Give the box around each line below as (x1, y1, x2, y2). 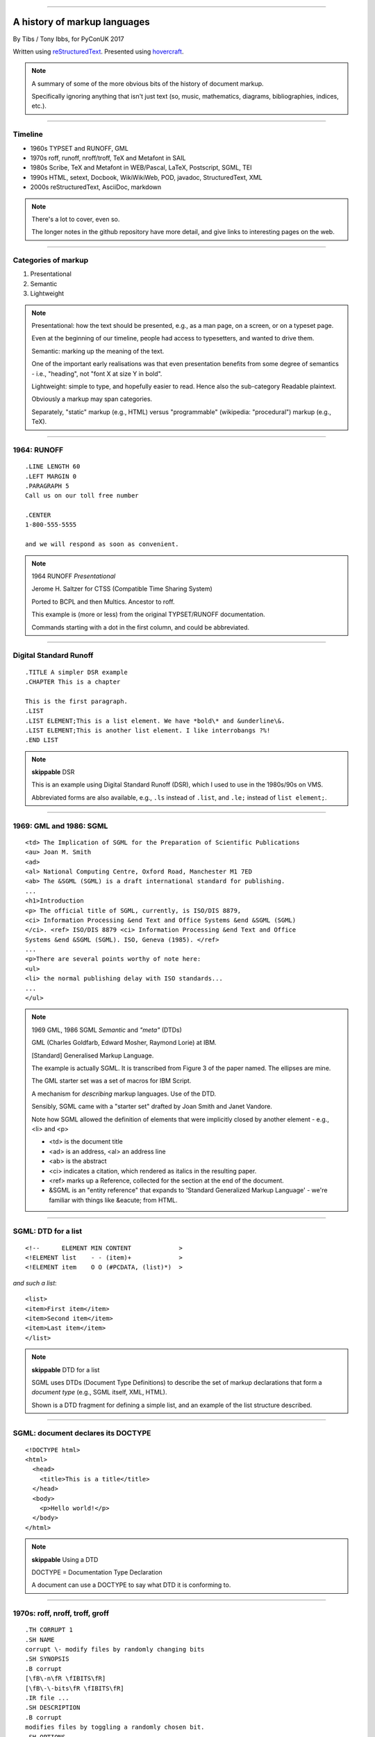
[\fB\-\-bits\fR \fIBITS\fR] (25, 1684, 124, 1692)
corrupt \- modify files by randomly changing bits (25, 1645, 205, 1654)
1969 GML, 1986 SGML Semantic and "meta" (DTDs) (31, 1026, 182, 1034)
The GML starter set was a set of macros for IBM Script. (31, 1077, 192, 1085)
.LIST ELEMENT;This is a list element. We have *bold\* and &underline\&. (25, 716, 285, 725)
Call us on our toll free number (25, 492, 139, 500)
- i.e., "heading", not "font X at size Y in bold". (31, 369, 162, 378)
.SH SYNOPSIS (25, 1655, 69, 1663)
